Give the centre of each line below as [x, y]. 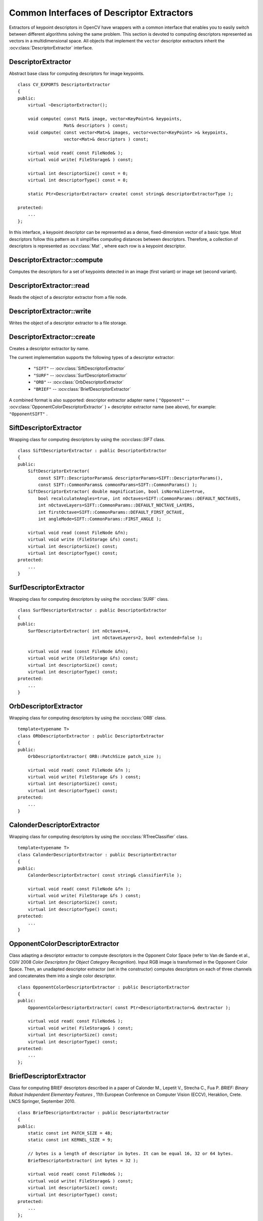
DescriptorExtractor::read [49, 285]
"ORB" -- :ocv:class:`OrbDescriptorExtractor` [79, 382]
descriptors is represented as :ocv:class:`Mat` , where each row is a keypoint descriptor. [97, 246]
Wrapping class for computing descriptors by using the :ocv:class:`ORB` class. [88, 717]
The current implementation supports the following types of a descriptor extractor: [92, 358]
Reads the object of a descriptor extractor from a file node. [68, 297]
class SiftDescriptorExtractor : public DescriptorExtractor [92, 451]
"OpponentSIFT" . [28, 414]
